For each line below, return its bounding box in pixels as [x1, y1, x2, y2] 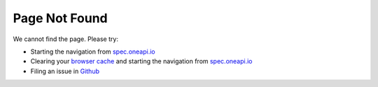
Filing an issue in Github [30, 67, 99, 75]
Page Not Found [13, 10, 108, 26]
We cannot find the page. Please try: [13, 35, 119, 43]
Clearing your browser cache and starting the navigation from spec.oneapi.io [30, 57, 253, 65]
